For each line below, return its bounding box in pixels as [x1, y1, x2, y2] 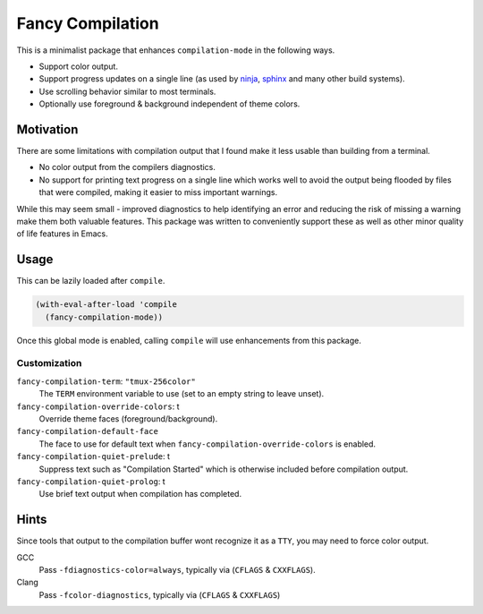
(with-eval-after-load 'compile [35, 300, 178, 310]
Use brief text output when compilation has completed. [38, 489, 241, 499]
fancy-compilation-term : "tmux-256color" [16, 376, 196, 387]
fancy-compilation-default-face [16, 426, 158, 437]
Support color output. [38, 61, 118, 72]
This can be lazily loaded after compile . [16, 276, 165, 286]
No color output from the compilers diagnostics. [38, 162, 216, 173]
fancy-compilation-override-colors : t [16, 401, 180, 412]
